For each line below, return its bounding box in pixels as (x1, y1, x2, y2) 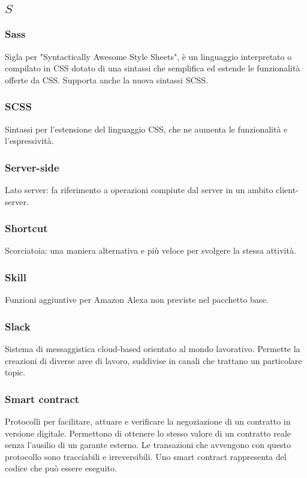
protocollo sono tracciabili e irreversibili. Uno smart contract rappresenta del (5, 450, 287, 462)
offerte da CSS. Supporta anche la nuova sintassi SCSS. (5, 73, 209, 86)
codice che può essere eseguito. (5, 462, 117, 474)
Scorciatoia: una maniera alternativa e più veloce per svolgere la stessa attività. (5, 244, 296, 257)
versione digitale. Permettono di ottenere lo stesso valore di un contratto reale (5, 426, 291, 439)
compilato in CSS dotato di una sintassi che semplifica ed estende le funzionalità (5, 62, 300, 74)
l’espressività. (5, 134, 54, 147)
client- (276, 184, 299, 196)
